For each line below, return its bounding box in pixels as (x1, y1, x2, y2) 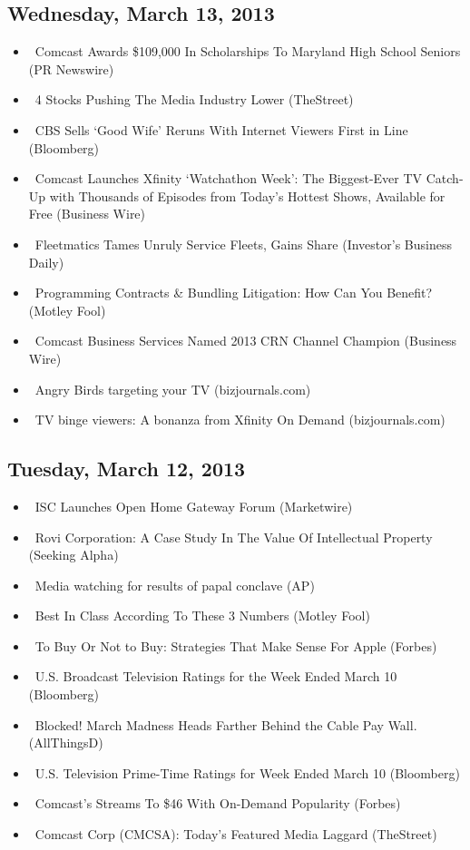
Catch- (426, 169, 464, 188)
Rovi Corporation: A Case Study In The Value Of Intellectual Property (34, 527, 433, 546)
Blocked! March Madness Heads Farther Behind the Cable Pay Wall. (34, 715, 417, 734)
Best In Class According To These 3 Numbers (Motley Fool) (34, 606, 370, 625)
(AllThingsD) (28, 733, 103, 752)
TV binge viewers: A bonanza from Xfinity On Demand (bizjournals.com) (34, 410, 446, 429)
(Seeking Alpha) (28, 545, 119, 564)
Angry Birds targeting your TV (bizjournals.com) (34, 379, 311, 398)
